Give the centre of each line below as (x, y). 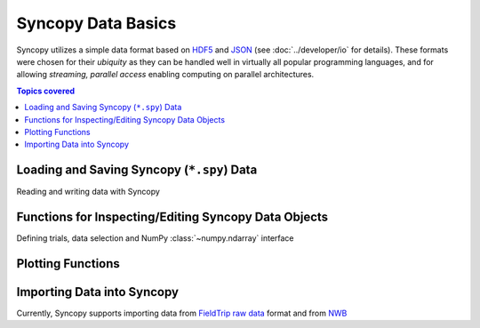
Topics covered (46, 91)
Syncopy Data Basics (96, 23)
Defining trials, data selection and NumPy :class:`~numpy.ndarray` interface (155, 238)
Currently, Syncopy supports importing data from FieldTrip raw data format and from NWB (182, 313)
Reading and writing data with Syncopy (88, 192)
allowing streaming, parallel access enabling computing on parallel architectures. (165, 75)
